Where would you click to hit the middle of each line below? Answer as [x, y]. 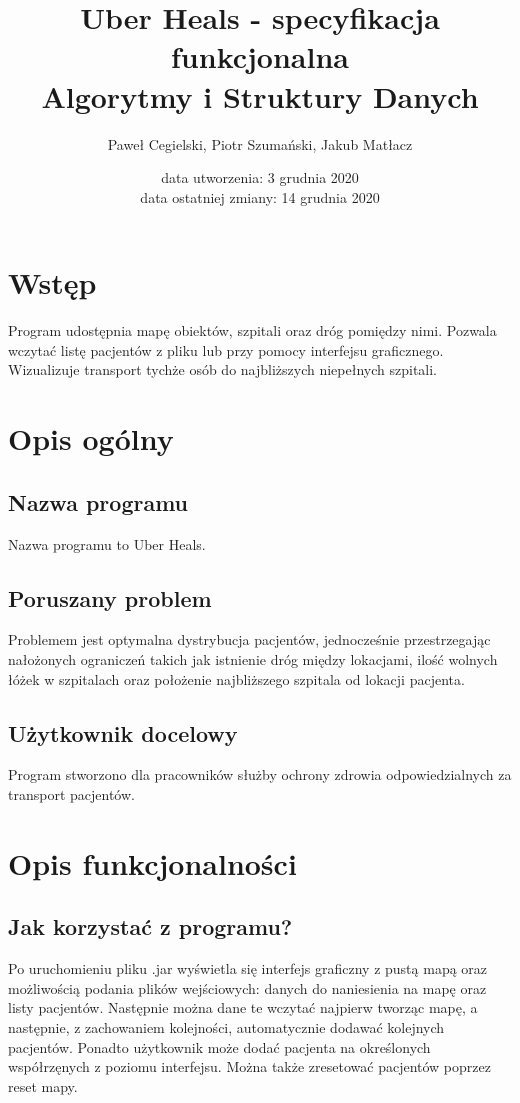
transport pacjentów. [71, 793]
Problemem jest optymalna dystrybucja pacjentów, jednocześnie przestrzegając [249, 639]
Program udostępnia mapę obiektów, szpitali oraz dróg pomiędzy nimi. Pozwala [252, 330]
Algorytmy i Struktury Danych [260, 95]
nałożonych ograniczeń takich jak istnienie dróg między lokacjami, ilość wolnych [253, 658]
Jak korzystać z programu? [150, 926]
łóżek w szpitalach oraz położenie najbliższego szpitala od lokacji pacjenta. [236, 678]
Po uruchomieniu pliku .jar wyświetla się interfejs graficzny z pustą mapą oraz [248, 968]
